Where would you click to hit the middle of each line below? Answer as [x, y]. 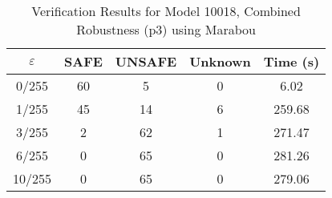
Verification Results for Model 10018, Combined [166, 11]
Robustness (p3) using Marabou [166, 29]
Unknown [220, 61]
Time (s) [292, 61]
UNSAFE [146, 61]
